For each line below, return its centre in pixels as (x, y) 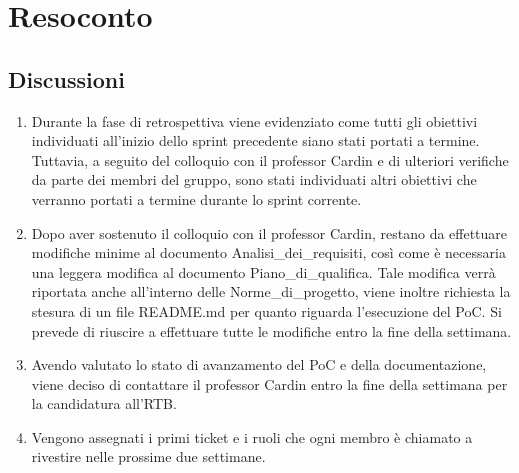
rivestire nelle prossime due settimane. (148, 456)
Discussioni (66, 78)
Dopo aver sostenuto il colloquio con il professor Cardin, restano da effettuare (269, 232)
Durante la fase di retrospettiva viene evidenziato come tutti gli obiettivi (254, 120)
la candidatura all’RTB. (104, 403)
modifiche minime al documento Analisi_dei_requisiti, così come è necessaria (268, 252)
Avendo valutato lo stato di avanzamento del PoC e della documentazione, (259, 364)
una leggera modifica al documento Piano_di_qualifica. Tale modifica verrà (263, 271)
